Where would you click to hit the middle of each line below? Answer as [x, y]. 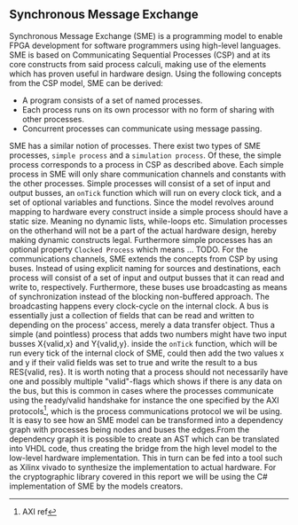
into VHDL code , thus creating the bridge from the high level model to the [143, 449]
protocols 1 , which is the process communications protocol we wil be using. [146, 410]
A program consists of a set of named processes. [112, 100]
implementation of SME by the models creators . [96, 486]
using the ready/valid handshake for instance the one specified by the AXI [144, 400]
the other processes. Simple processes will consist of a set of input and [140, 183]
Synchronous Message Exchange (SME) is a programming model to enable [146, 35]
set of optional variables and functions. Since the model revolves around [141, 202]
